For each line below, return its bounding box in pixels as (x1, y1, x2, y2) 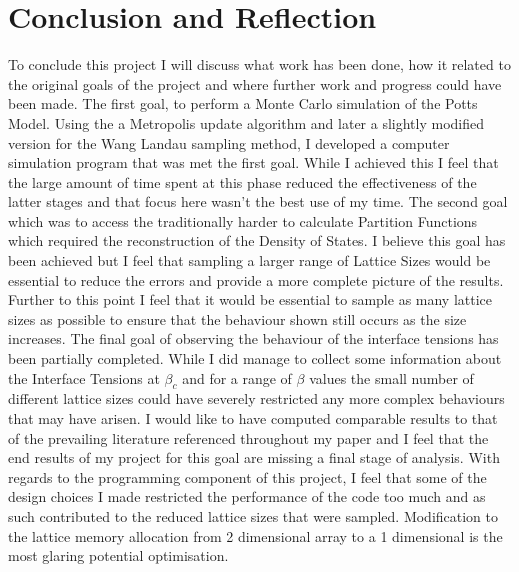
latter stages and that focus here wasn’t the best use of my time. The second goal (8, 191, 508, 212)
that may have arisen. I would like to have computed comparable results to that (8, 408, 498, 429)
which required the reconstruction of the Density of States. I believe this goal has (8, 230, 506, 251)
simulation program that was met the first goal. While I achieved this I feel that (8, 152, 499, 173)
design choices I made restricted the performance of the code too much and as (8, 486, 486, 507)
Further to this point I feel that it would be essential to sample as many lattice (8, 289, 493, 310)
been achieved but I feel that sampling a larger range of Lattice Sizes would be (8, 250, 491, 271)
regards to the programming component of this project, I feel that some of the (8, 466, 487, 487)
